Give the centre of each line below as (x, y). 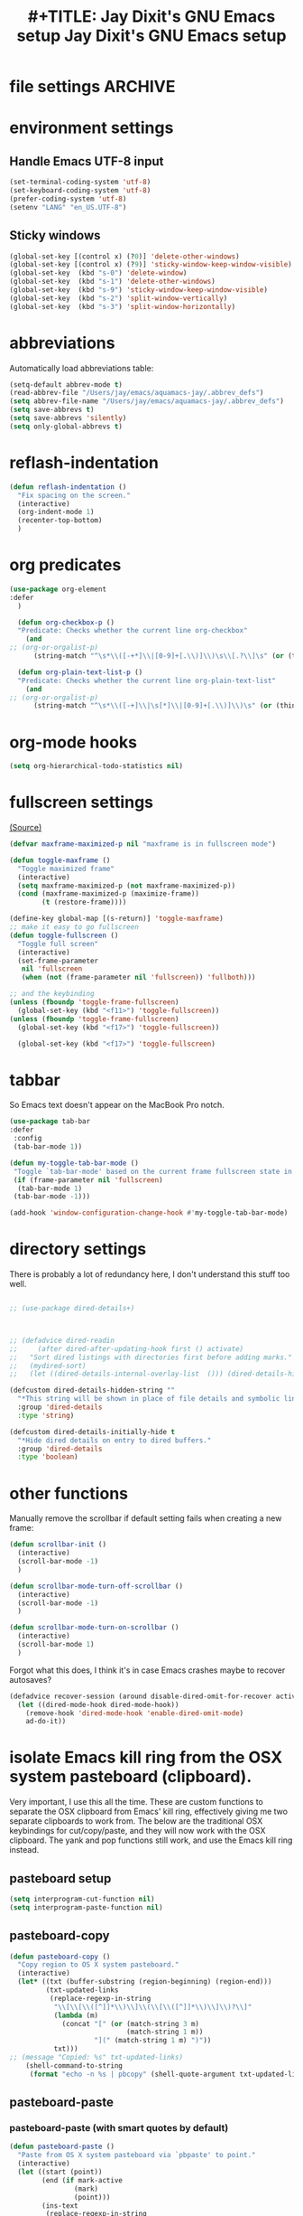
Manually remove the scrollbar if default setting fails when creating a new (146, 1518)
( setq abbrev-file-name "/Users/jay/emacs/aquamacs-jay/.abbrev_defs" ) (147, 401)
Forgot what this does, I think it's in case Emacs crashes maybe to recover (147, 1670)
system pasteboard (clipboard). (131, 1777)
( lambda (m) (76, 2015)
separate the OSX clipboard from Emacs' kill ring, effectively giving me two (149, 1812)
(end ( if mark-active (83, 2180)
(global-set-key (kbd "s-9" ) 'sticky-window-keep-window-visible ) (139, 290)
